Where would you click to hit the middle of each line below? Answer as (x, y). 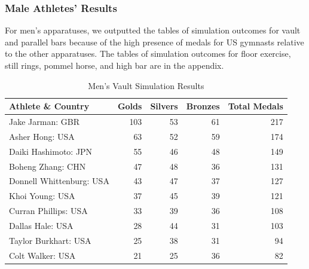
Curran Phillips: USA (48, 211)
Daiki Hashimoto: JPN (51, 151)
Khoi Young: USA (42, 196)
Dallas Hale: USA (41, 225)
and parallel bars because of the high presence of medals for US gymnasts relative (154, 42)
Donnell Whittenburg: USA (59, 181)
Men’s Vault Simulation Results (146, 85)
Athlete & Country (49, 106)
